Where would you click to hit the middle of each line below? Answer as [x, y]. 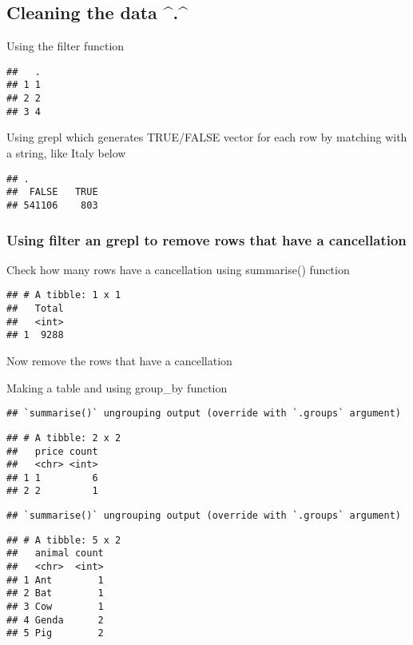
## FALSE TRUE [52, 192]
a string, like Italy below [66, 153]
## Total [35, 309]
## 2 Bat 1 [55, 593]
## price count [52, 451]
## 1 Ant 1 [55, 580]
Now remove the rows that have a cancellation [119, 361]
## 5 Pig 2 [55, 633]
